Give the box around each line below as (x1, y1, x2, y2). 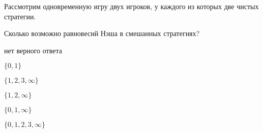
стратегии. (4, 11, 36, 21)
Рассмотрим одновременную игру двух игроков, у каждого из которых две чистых (4, 1, 259, 11)
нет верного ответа (4, 45, 62, 55)
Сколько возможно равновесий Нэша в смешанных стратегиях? (4, 28, 200, 39)
